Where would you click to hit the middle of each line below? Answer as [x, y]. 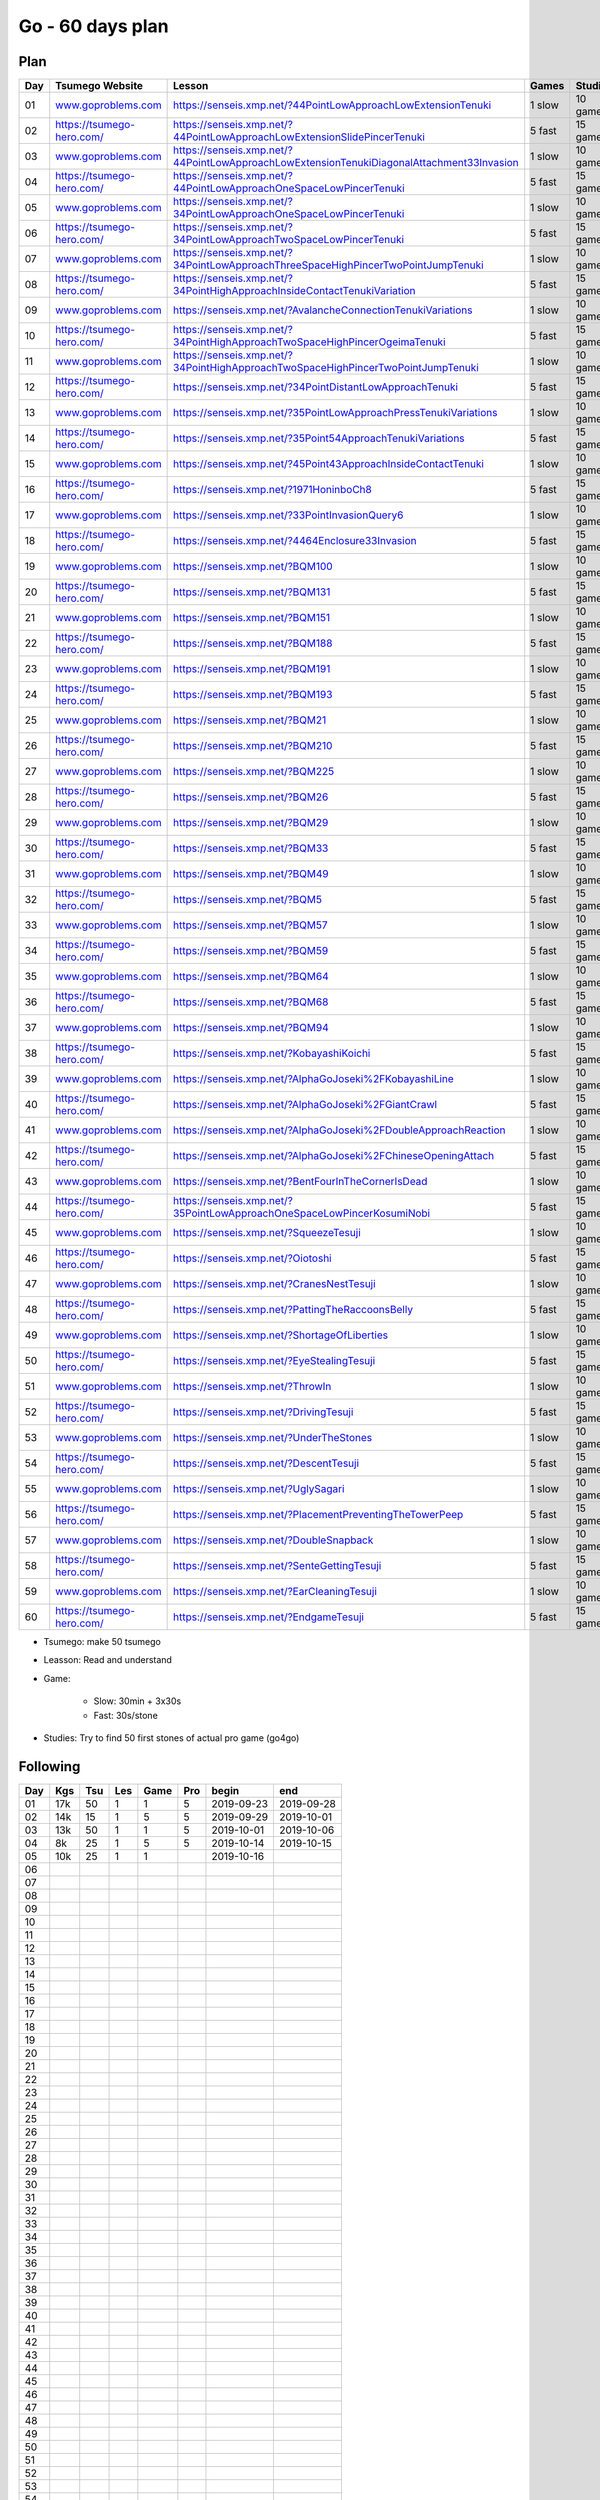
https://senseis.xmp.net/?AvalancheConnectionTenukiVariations [322, 310]
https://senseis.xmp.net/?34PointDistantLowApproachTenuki [315, 387]
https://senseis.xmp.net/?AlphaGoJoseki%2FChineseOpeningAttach [333, 1156]
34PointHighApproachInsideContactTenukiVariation [294, 291]
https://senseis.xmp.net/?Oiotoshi [252, 1258]
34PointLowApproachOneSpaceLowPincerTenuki [288, 214]
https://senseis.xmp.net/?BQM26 [250, 797]
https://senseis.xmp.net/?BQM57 [250, 925]
